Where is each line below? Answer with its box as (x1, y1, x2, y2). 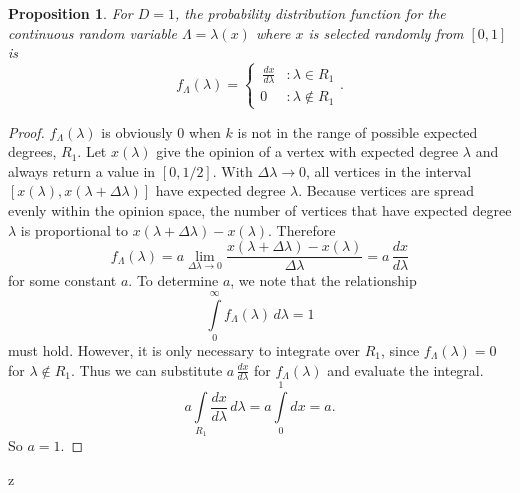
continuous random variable (8, 22, 177, 43)
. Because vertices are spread (298, 180, 475, 201)
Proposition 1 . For (8, 3, 133, 23)
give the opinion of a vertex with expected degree (156, 141, 459, 162)
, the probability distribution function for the (175, 3, 446, 23)
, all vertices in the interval (306, 160, 472, 181)
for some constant (8, 270, 117, 291)
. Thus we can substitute (71, 359, 223, 380)
